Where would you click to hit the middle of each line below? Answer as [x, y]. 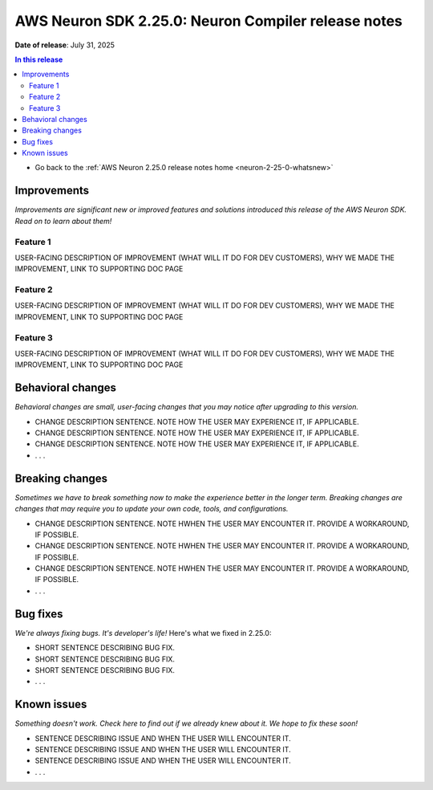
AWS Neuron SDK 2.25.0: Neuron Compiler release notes [208, 21]
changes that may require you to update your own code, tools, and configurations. [152, 509]
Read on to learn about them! [63, 221]
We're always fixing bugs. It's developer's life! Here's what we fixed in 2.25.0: [143, 633]
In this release [39, 59]
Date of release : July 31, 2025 [65, 45]
